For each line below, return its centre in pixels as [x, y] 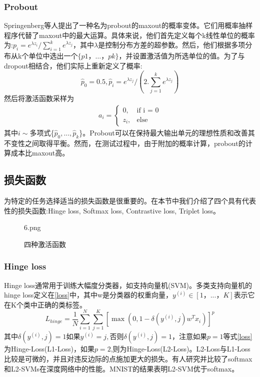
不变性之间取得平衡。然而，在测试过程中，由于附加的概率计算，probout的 [125, 143]
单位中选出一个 [53, 56]
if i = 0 [148, 110]
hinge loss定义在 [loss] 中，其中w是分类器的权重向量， [88, 295]
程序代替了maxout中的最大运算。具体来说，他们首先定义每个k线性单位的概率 [129, 35]
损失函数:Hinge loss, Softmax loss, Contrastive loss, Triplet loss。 [119, 210]
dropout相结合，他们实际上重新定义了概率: [73, 65]
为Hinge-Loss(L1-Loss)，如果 [49, 349]
